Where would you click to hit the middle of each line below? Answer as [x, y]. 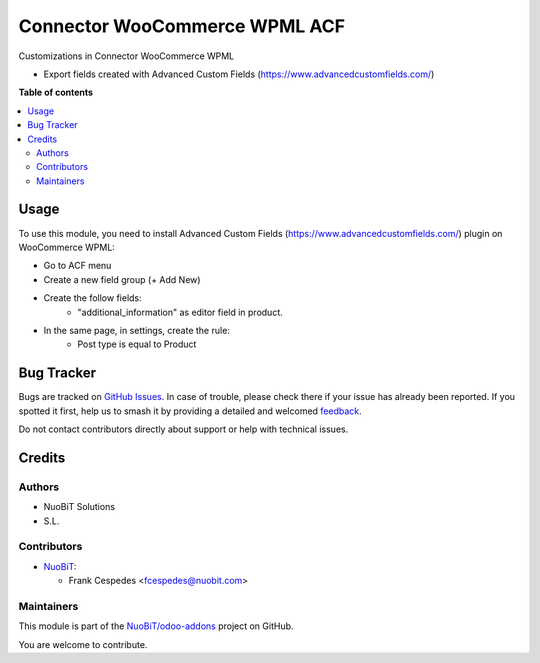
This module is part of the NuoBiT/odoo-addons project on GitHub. [156, 626]
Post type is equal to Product [137, 344]
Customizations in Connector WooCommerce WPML [126, 56]
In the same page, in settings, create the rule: [136, 330]
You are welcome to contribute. [83, 644]
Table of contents [56, 92]
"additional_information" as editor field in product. [180, 312]
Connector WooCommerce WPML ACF [181, 26]
